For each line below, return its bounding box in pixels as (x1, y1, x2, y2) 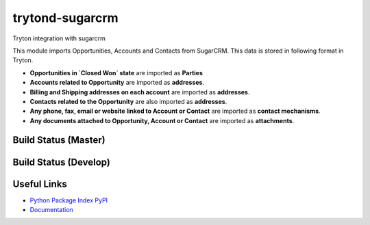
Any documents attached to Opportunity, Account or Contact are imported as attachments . (29, 116, 295, 124)
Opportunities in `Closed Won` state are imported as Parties (29, 68, 203, 77)
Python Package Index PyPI (29, 196, 108, 204)
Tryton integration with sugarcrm (12, 34, 106, 42)
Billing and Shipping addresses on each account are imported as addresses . (29, 88, 250, 96)
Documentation (29, 206, 73, 213)
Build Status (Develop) (12, 156, 111, 168)
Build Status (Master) (12, 134, 106, 146)
